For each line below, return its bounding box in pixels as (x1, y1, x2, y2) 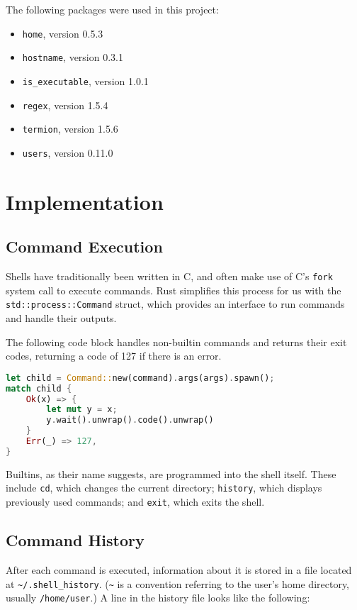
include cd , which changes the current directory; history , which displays (6, 480, 322, 495)
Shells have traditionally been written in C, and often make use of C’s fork (6, 269, 333, 284)
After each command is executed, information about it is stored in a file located (6, 562, 352, 577)
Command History (6, 529, 144, 551)
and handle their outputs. (6, 311, 117, 326)
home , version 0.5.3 (22, 26, 103, 40)
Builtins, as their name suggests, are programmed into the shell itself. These (6, 466, 336, 481)
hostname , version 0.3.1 (22, 50, 123, 65)
